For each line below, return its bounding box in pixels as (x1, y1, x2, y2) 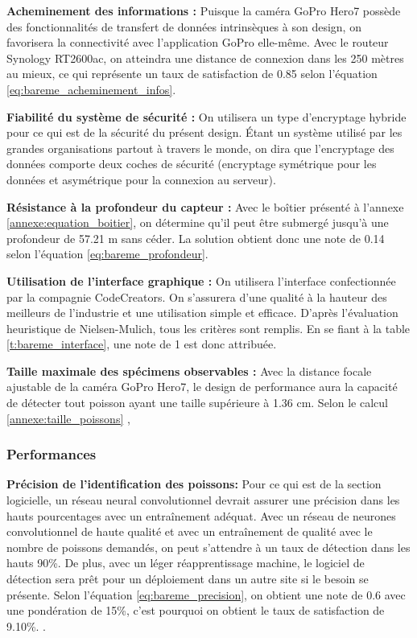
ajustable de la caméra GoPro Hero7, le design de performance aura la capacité (6, 378, 398, 395)
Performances (6, 444, 97, 464)
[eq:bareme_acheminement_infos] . (6, 80, 176, 97)
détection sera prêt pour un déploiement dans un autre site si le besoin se (6, 570, 369, 587)
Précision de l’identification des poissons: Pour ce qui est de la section (6, 475, 382, 492)
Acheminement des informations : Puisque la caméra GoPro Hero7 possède (6, 2, 401, 19)
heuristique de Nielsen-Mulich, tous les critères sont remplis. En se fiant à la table (6, 319, 411, 336)
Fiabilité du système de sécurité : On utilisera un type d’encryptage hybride (6, 108, 407, 125)
